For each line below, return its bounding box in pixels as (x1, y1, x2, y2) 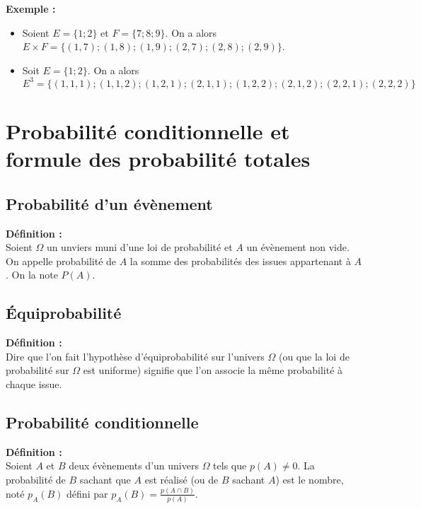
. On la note (6, 267, 58, 282)
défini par (67, 486, 108, 501)
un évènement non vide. (246, 240, 350, 255)
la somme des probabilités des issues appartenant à (129, 253, 351, 268)
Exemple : (6, 1, 56, 16)
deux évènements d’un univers (69, 458, 199, 473)
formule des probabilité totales (6, 144, 311, 173)
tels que (213, 458, 247, 473)
